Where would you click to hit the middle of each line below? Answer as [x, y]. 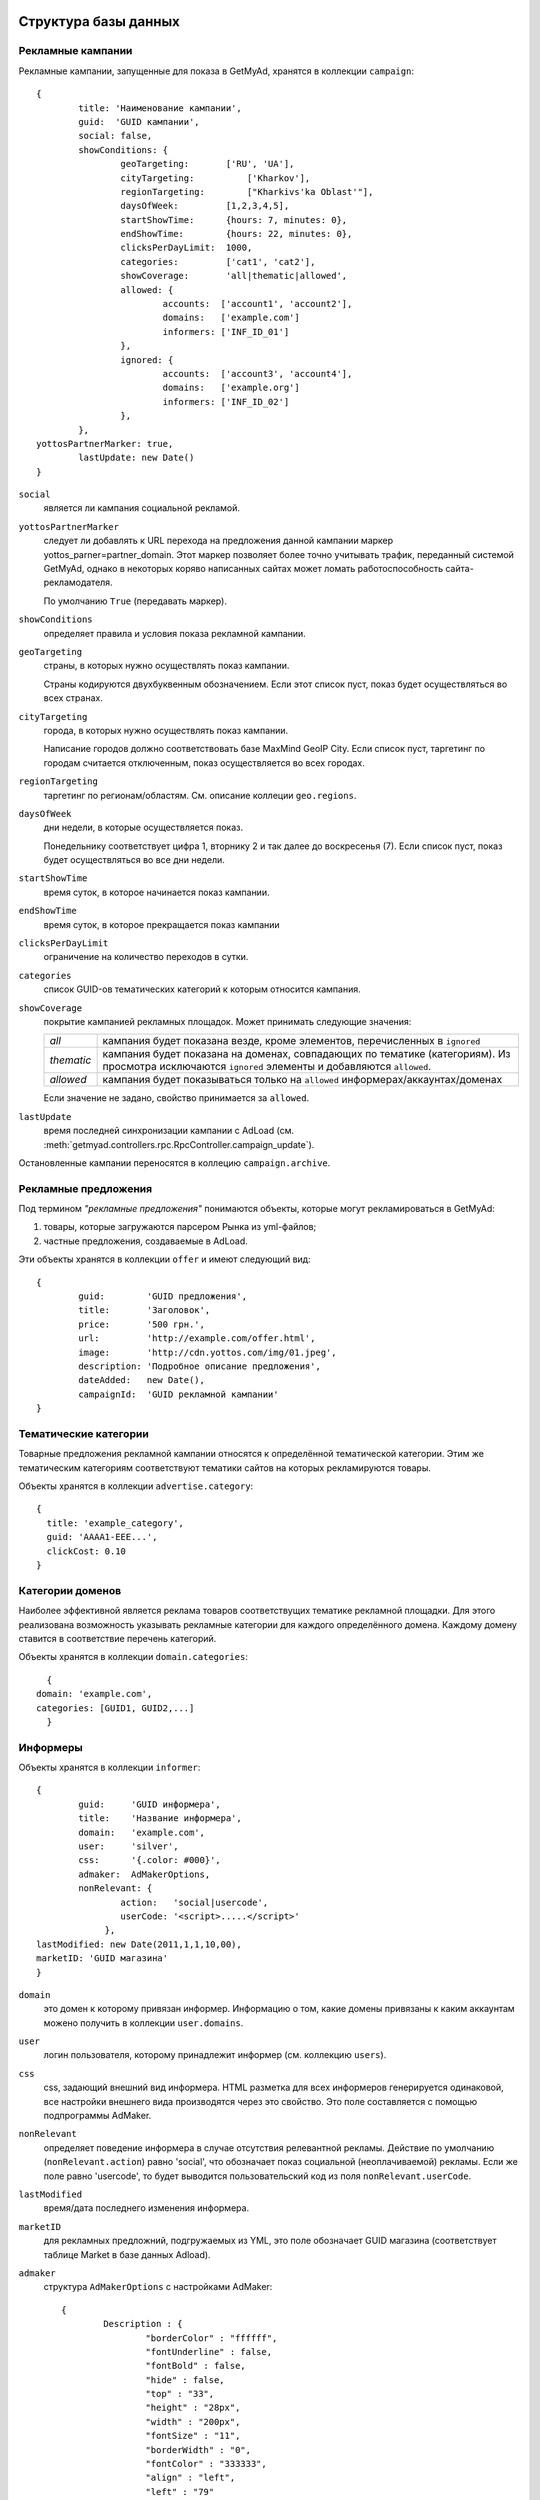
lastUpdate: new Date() [136, 458]
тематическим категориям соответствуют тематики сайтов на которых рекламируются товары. [225, 1467]
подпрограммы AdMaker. [97, 2116]
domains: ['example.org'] [231, 388]
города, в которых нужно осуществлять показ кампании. [166, 730]
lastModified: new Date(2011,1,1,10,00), [139, 1944]
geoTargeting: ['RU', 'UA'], [207, 164]
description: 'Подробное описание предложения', [200, 1366]
